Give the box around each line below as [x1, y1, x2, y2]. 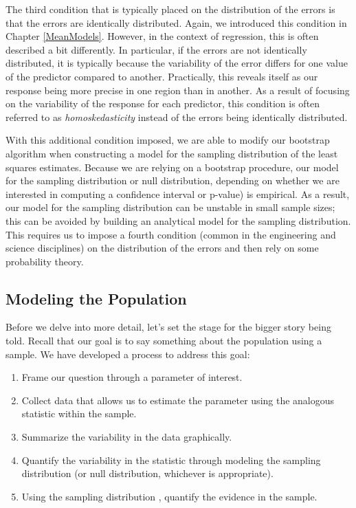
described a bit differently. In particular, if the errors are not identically [5, 42, 307, 56]
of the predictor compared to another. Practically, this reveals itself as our [5, 69, 318, 83]
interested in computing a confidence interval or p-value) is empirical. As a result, [5, 186, 350, 201]
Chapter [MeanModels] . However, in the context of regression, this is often [5, 29, 319, 43]
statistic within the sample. [21, 406, 137, 421]
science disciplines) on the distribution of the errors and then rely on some [5, 241, 319, 255]
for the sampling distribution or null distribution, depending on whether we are [5, 173, 340, 188]
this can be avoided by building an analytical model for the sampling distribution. [5, 213, 351, 228]
